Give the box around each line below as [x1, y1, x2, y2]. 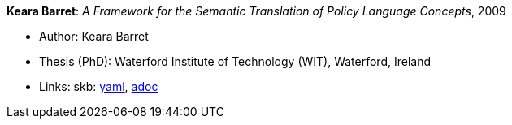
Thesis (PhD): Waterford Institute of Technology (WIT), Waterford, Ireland [39, 54, 431, 68]
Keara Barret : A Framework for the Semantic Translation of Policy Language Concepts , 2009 [7, 4, 506, 18]
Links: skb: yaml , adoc [39, 80, 158, 93]
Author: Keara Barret [39, 29, 149, 43]
